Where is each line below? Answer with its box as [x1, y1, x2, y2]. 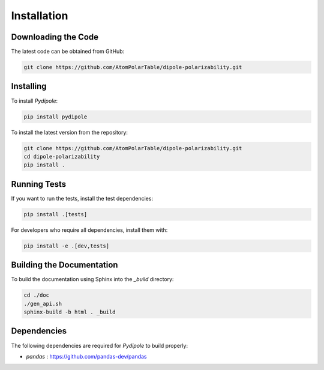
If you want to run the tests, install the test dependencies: [11, 195, 153, 202]
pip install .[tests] [23, 211, 88, 217]
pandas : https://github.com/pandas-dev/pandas [26, 353, 147, 360]
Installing [11, 81, 47, 91]
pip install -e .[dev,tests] [23, 242, 110, 249]
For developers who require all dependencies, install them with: [11, 226, 168, 234]
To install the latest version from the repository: [11, 129, 128, 136]
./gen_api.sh [23, 300, 62, 307]
